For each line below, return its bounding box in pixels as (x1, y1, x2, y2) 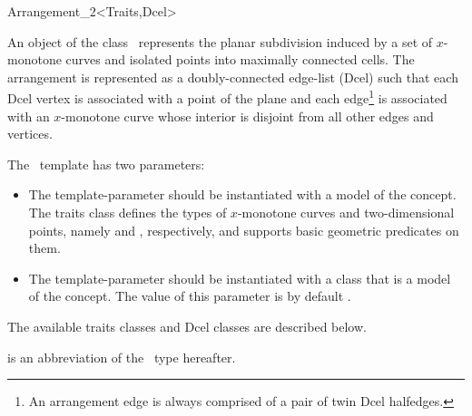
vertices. (7, 124, 53, 143)
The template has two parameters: (7, 154, 205, 173)
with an (7, 106, 50, 125)
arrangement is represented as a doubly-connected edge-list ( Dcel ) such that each (7, 67, 458, 86)
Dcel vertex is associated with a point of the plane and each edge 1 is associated (7, 86, 447, 108)
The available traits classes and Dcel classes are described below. (7, 316, 367, 335)
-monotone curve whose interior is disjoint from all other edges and (61, 106, 434, 125)
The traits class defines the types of (28, 203, 227, 221)
